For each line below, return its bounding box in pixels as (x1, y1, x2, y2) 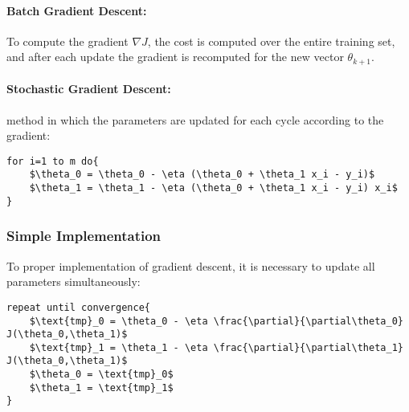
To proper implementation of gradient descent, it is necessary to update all (6, 257, 375, 274)
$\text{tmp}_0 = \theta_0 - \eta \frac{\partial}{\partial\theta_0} (29, 315, 403, 327)
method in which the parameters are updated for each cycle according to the (6, 111, 384, 128)
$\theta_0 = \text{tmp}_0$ (29, 369, 174, 381)
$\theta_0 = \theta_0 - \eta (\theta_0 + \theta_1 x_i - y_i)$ (29, 169, 375, 181)
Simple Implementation (6, 226, 162, 246)
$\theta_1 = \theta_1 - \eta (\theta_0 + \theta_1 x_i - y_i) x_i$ (29, 182, 398, 194)
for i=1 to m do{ (6, 155, 99, 167)
